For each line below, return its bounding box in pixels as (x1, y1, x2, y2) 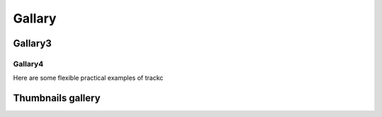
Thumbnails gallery (13, 92, 100, 104)
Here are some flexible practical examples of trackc (13, 74, 164, 82)
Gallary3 (13, 37, 52, 49)
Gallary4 (13, 58, 44, 68)
